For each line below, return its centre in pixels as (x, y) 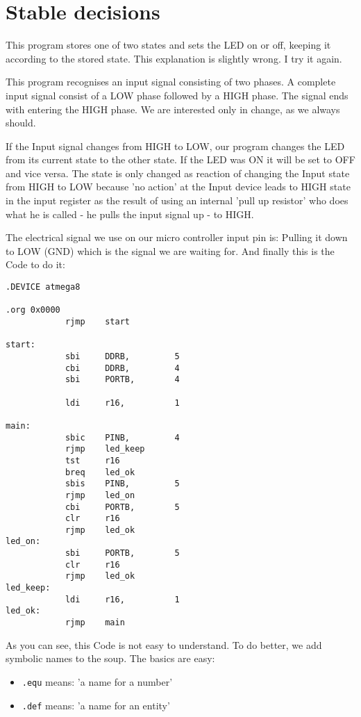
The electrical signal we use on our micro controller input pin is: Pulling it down (177, 237)
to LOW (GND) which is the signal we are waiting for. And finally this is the (170, 250)
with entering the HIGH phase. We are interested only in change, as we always (173, 109)
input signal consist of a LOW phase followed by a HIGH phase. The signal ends (177, 95)
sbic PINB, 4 (122, 437)
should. (21, 123)
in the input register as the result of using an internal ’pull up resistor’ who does (177, 200)
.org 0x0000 (33, 310)
